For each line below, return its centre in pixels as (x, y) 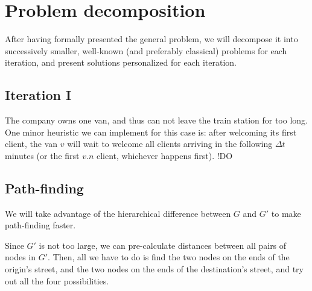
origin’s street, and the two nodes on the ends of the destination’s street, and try (154, 269)
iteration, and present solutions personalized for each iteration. (121, 62)
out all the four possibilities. (57, 280)
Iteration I (38, 95)
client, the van (31, 144)
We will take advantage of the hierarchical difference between (118, 213)
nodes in (21, 257)
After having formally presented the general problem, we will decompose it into (151, 39)
